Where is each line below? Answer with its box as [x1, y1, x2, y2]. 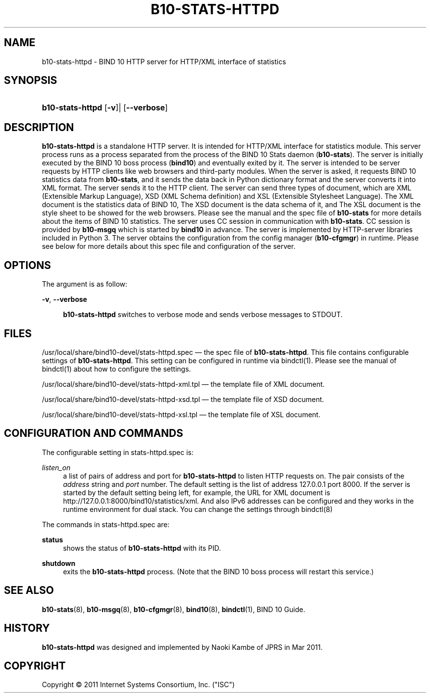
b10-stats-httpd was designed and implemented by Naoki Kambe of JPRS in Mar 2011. [42, 643, 323, 651]
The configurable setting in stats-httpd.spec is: [42, 448, 194, 456]
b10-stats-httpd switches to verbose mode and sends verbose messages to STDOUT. [63, 310, 343, 319]
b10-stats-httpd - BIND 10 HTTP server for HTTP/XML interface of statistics [42, 57, 286, 66]
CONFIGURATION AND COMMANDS [4, 427, 184, 440]
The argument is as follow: [42, 280, 128, 289]
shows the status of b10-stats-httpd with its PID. [63, 543, 221, 552]
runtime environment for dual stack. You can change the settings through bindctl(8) [63, 505, 333, 513]
